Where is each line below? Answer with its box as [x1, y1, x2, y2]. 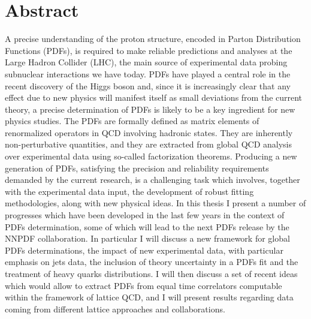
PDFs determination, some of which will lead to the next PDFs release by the [5, 220, 289, 233]
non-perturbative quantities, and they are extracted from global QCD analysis [5, 138, 292, 151]
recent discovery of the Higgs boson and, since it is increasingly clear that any [5, 79, 291, 92]
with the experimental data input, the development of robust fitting [5, 185, 254, 197]
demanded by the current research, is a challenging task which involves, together [5, 173, 300, 186]
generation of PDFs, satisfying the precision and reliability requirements [5, 161, 269, 174]
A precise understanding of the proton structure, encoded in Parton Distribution [5, 32, 301, 45]
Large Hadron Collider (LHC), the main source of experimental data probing [5, 56, 288, 68]
